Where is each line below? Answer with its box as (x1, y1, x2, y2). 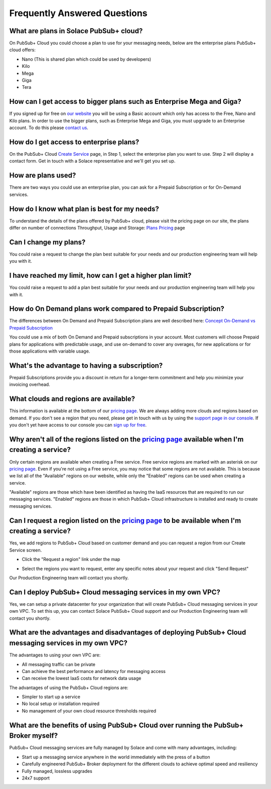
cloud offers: (9, 47, 36, 53)
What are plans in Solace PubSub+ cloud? (9, 27, 143, 35)
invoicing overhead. (9, 382, 50, 388)
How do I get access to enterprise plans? (9, 138, 140, 146)
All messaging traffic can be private (22, 661, 95, 667)
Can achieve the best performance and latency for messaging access (22, 668, 166, 674)
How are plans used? (9, 171, 76, 180)
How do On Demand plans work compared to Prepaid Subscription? (9, 304, 224, 313)
